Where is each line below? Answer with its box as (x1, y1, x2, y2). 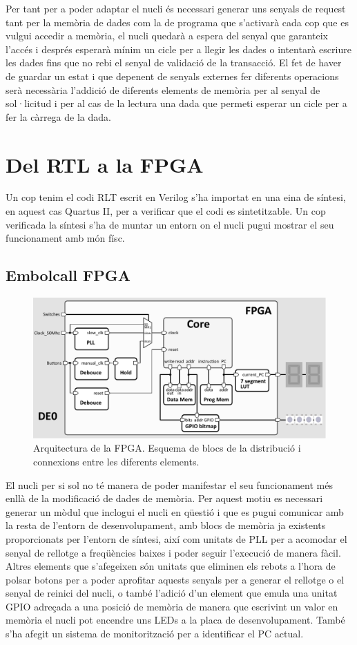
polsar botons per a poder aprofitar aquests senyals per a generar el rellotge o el (6, 572, 345, 586)
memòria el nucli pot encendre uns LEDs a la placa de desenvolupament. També (6, 613, 345, 627)
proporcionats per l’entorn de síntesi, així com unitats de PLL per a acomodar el (6, 531, 347, 546)
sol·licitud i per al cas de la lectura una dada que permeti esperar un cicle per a (6, 96, 347, 110)
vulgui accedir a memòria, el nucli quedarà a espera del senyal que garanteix (6, 28, 328, 43)
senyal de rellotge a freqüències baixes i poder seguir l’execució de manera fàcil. (6, 545, 341, 559)
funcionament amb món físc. (6, 231, 125, 245)
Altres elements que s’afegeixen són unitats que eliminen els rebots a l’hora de (6, 559, 336, 573)
